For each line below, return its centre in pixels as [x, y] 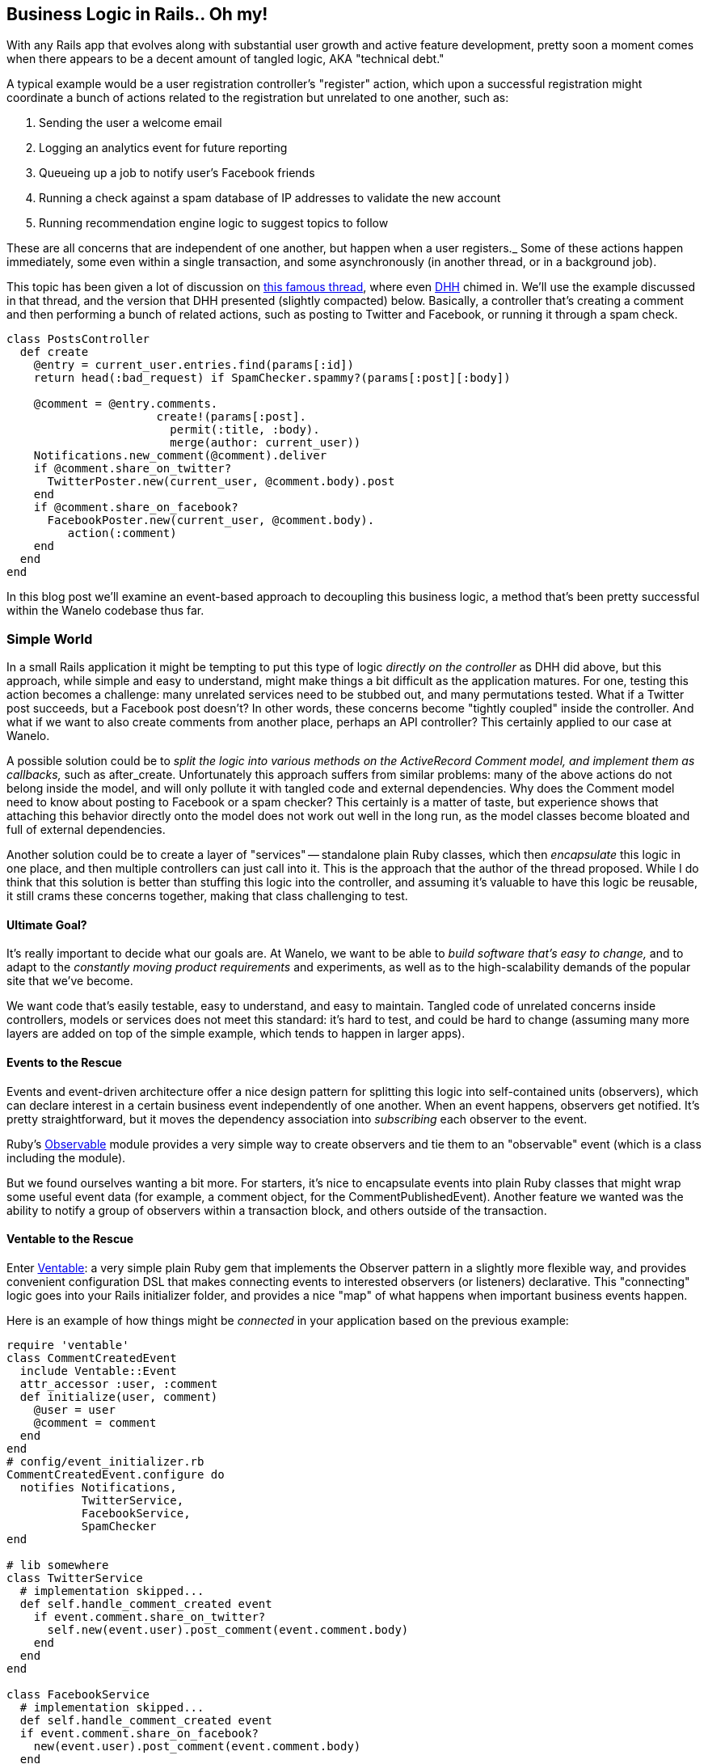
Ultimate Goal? [47, 924]
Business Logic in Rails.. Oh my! [137, 14]
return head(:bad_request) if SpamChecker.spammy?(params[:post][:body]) [272, 378]
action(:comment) [122, 533]
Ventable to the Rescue [70, 1239]
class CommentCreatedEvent [92, 1358]
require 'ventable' [68, 1345]
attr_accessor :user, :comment [119, 1383]
